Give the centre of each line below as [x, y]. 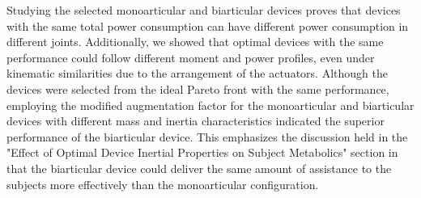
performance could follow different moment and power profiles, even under [191, 57]
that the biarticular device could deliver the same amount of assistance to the [199, 168]
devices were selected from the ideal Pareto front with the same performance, [198, 88]
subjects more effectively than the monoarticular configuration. [163, 184]
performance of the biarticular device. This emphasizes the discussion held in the [207, 136]
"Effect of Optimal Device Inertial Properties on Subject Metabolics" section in [202, 152]
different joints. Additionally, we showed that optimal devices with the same [195, 42]
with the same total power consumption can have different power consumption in [208, 25]
